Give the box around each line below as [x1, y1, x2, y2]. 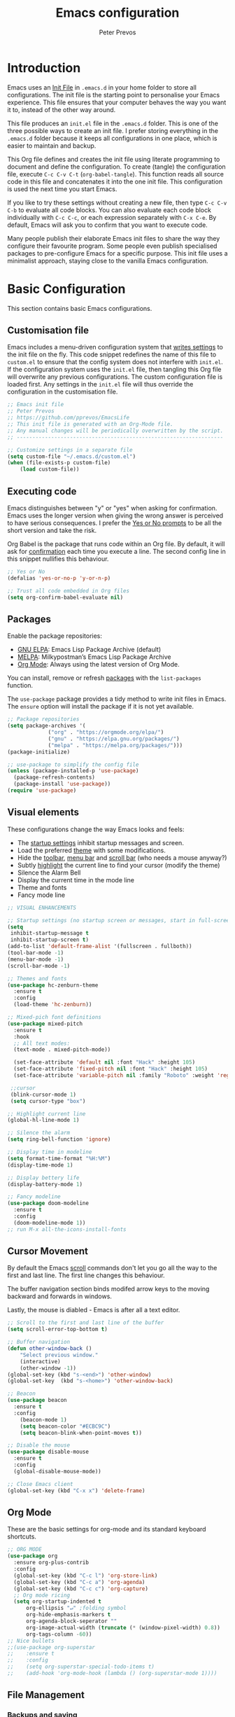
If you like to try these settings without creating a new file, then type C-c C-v [7, 198, 227, 207]
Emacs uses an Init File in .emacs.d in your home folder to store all [7, 83, 197, 92]
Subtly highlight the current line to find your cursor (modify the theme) [17, 861, 220, 869]
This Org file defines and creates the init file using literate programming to [7, 155, 220, 163]
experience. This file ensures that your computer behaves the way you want [7, 98, 227, 106]
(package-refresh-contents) [13, 774, 96, 781]
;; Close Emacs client [7, 1480, 73, 1487]
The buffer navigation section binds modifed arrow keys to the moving [7, 1285, 210, 1293]
